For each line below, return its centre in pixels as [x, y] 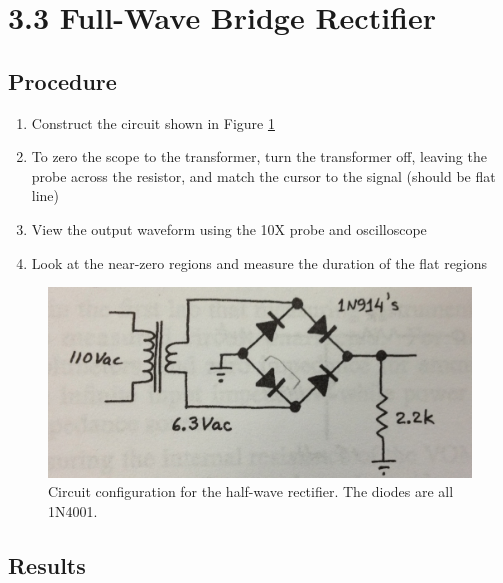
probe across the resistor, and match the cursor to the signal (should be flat [263, 175]
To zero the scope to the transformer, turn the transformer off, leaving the [259, 156]
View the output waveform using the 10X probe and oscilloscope [229, 228]
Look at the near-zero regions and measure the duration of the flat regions [259, 262]
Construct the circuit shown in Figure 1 [153, 122]
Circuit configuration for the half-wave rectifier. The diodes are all [251, 491]
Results [47, 564]
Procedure [62, 80]
